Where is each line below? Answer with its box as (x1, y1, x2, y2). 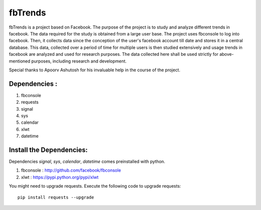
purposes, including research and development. (31, 58, 127, 64)
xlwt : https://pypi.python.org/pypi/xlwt (21, 174, 99, 180)
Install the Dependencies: (9, 145, 88, 154)
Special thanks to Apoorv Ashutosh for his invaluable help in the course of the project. (9, 67, 181, 73)
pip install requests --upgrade (17, 194, 94, 200)
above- (219, 51, 234, 57)
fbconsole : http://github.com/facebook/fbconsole (21, 167, 121, 173)
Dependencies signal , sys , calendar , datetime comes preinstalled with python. (9, 159, 165, 164)
